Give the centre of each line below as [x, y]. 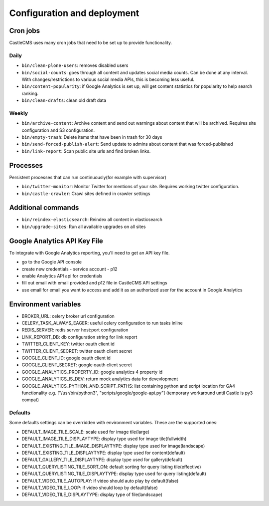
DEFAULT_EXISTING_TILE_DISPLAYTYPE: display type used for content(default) [103, 453]
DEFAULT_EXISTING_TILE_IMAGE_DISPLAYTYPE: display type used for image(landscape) [113, 446]
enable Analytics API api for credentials [62, 276]
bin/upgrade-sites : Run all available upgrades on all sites [84, 227]
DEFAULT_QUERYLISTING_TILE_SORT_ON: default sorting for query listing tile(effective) [111, 467]
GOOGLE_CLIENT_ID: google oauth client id [66, 358]
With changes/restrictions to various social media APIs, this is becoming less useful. [108, 79]
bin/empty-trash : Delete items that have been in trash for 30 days [92, 137]
